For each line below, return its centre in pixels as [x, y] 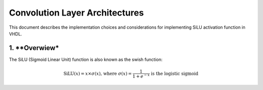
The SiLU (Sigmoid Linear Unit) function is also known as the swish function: [86, 59]
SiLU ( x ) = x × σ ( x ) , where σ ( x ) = [98, 73]
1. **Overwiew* [34, 48]
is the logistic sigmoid [175, 73]
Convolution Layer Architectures [76, 13]
